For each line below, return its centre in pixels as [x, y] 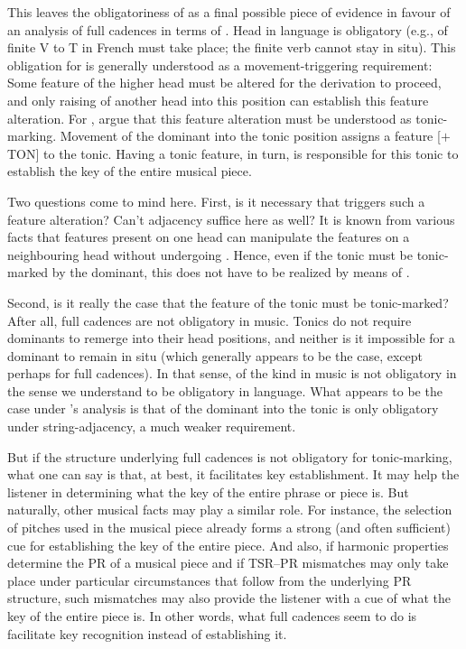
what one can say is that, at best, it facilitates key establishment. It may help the [233, 474]
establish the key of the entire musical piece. [130, 171]
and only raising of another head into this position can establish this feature [218, 100]
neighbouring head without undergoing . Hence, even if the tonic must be [210, 254]
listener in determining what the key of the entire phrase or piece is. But [208, 491]
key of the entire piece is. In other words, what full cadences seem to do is [212, 616]
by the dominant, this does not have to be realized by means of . [231, 272]
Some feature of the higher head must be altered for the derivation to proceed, [224, 83]
